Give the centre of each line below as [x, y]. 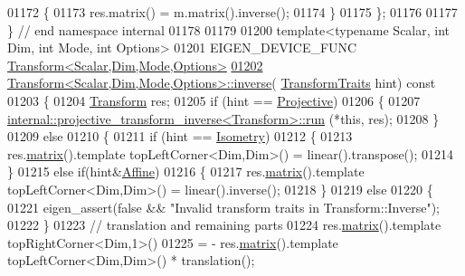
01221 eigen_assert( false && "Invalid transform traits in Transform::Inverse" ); [223, 207]
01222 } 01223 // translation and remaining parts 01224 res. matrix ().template [224, 225]
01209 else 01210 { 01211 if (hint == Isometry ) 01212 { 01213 [180, 136]
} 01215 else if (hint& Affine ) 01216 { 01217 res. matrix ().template [186, 171]
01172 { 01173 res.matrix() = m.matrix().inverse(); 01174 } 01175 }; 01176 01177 [232, 12]
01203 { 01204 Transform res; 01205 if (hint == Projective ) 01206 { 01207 [214, 100]
